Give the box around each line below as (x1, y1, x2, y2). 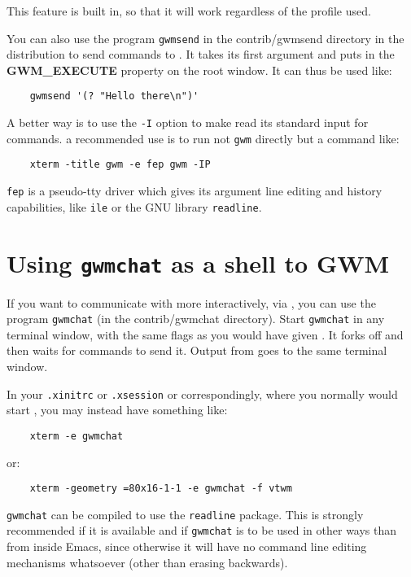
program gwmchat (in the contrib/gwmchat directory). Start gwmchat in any (7, 310, 385, 327)
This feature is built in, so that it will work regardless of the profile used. (7, 2, 371, 19)
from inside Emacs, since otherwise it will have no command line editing (7, 538, 367, 555)
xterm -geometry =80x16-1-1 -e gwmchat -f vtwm (29, 483, 292, 495)
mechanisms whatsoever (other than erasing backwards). (7, 553, 288, 570)
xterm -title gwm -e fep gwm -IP (29, 159, 211, 171)
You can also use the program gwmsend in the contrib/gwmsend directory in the (7, 29, 404, 46)
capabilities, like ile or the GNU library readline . (7, 198, 262, 215)
